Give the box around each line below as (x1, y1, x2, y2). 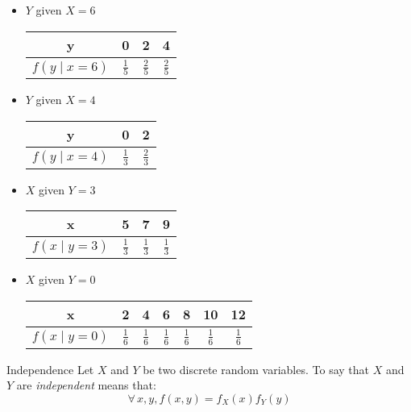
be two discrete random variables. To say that (143, 360, 369, 377)
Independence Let (6, 360, 94, 377)
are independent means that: (16, 377, 156, 393)
